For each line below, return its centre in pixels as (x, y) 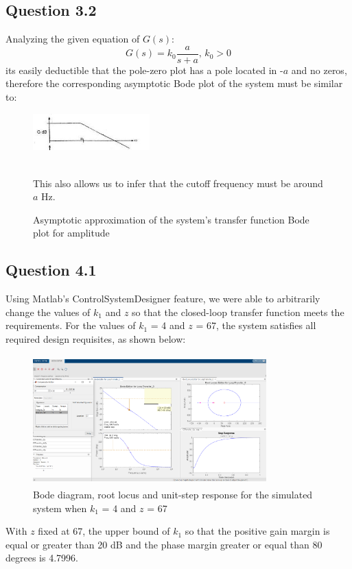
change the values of (48, 312)
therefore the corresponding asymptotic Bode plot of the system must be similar (174, 83)
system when (60, 508)
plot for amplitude (71, 233)
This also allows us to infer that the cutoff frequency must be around (178, 183)
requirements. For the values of (71, 325)
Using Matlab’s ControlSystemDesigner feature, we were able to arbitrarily (163, 299)
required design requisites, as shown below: (96, 338)
